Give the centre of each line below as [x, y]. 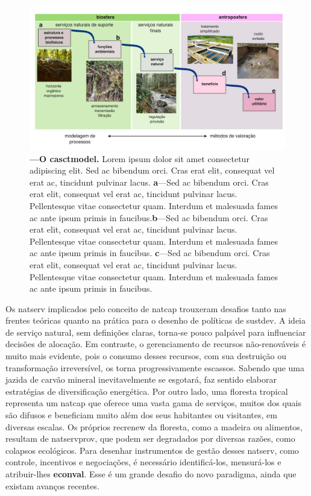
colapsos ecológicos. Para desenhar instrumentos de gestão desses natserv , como [152, 450]
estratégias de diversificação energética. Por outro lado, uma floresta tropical [147, 391]
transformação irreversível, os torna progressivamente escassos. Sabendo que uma [155, 367]
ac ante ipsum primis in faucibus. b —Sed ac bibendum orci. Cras [149, 217]
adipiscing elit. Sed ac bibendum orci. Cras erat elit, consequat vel [152, 170]
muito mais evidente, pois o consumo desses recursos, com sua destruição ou [146, 356]
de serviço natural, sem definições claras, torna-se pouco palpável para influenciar [156, 332]
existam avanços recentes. [52, 485]
